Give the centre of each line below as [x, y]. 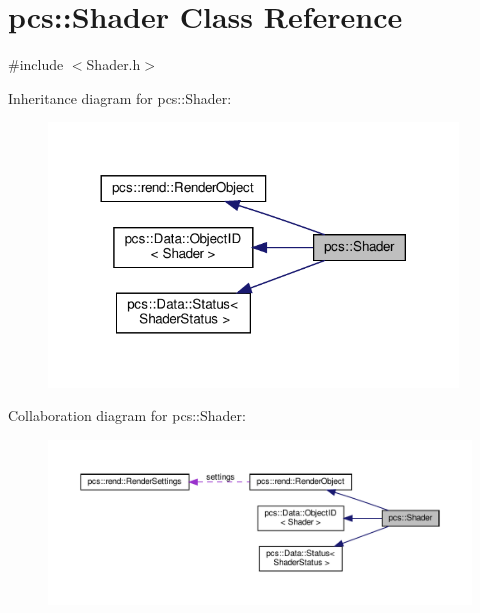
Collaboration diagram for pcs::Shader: [127, 415]
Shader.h [113, 64]
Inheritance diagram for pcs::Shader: [120, 97]
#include [36, 64]
